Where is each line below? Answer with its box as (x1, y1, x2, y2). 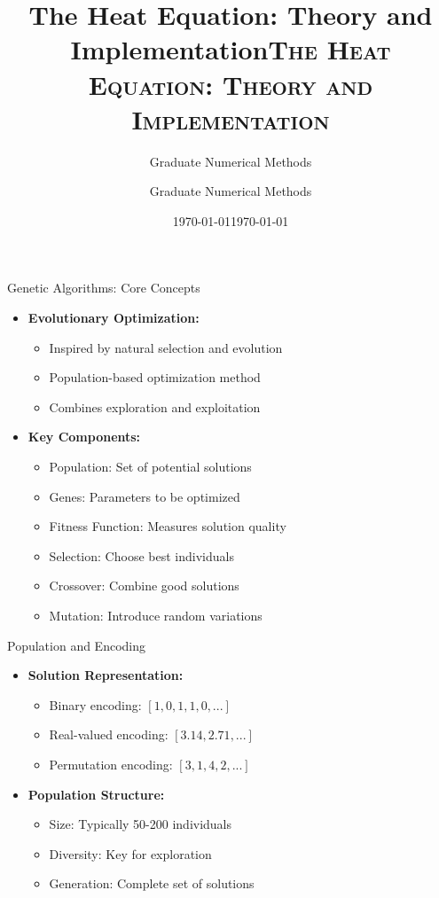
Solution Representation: (27, 666, 184, 684)
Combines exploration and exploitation (49, 397, 261, 416)
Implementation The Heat (70, 31, 391, 67)
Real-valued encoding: (49, 725, 169, 744)
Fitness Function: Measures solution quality (49, 517, 286, 535)
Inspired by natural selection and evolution (49, 338, 283, 356)
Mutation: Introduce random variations (49, 606, 263, 624)
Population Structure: (27, 785, 165, 803)
